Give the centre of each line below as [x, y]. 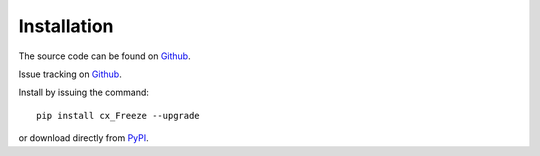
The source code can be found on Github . [104, 56]
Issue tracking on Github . [70, 74]
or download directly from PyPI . [83, 138]
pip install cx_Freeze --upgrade [118, 115]
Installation [66, 26]
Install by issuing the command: [84, 92]
